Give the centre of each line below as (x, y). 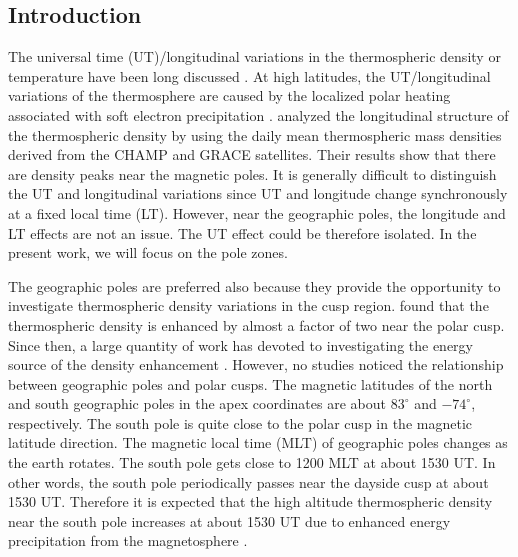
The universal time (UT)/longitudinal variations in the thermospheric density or (254, 56)
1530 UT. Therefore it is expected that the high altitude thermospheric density (250, 501)
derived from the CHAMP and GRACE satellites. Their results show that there (252, 154)
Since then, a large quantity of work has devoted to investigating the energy (240, 344)
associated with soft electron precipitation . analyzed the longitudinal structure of (258, 114)
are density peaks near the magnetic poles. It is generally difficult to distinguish (252, 173)
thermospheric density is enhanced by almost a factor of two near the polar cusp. (256, 324)
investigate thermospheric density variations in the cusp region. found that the (248, 305)
